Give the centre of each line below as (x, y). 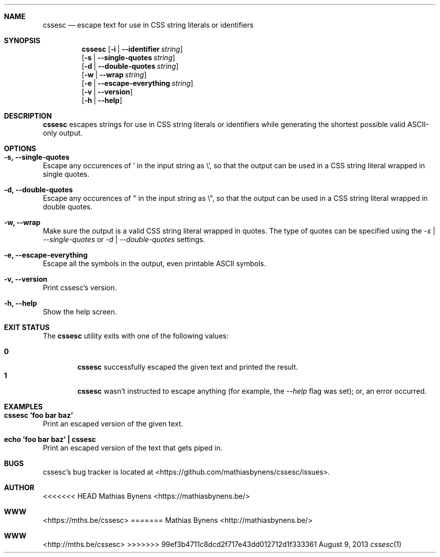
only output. (63, 133)
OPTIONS (20, 148)
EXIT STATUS (27, 327)
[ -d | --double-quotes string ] (130, 66)
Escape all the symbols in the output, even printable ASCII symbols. (154, 263)
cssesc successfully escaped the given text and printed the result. (188, 367)
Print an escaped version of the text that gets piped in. (133, 448)
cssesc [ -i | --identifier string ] (132, 49)
